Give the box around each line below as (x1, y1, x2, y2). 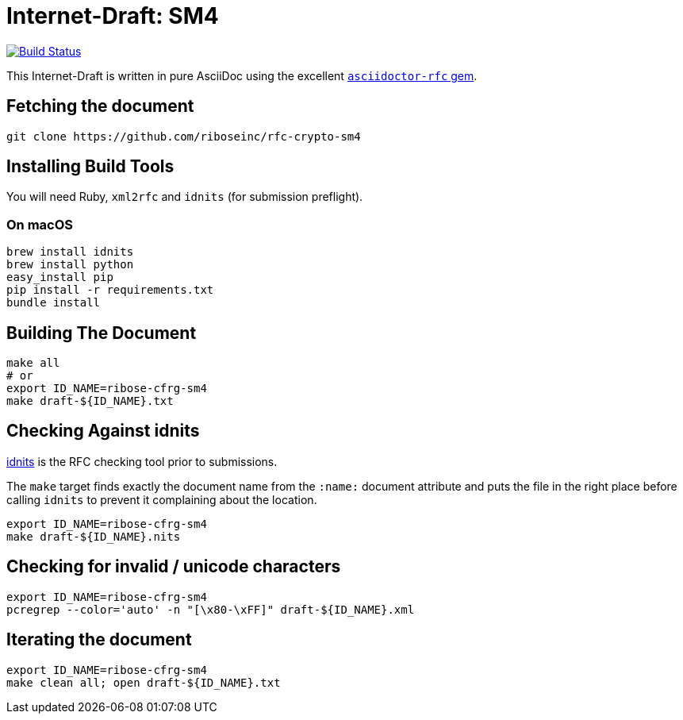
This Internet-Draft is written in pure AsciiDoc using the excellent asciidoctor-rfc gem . (6, 68, 478, 83)
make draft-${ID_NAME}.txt (6, 395, 174, 408)
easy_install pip (6, 271, 113, 284)
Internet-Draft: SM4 (6, 2, 219, 29)
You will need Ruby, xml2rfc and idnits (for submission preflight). (6, 190, 363, 204)
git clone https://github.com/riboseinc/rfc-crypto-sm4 (6, 129, 361, 143)
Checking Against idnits (6, 421, 200, 441)
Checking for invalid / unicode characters (6, 556, 341, 577)
